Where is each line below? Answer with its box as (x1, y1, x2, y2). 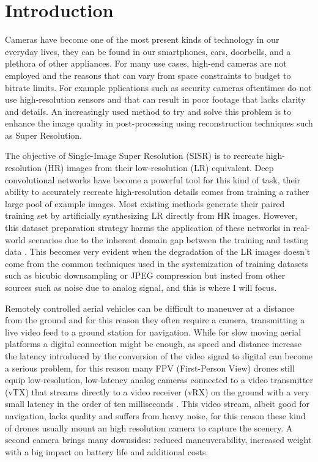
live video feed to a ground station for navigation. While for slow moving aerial (5, 325, 301, 338)
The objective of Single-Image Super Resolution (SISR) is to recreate (5, 149, 264, 162)
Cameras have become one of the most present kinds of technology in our (5, 33, 279, 46)
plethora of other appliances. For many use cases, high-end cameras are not (5, 57, 287, 70)
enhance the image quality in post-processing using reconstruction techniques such (5, 117, 313, 130)
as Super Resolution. (5, 128, 83, 141)
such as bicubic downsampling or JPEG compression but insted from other (5, 269, 286, 282)
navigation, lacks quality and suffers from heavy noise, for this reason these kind (5, 409, 306, 422)
